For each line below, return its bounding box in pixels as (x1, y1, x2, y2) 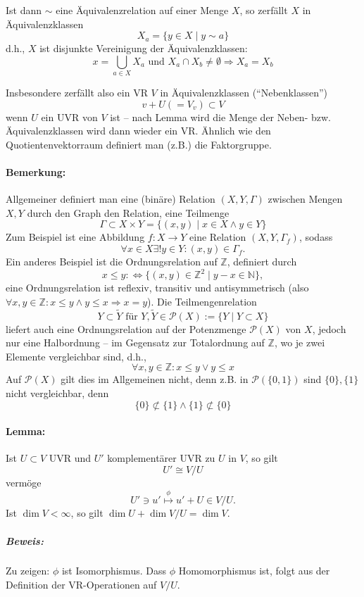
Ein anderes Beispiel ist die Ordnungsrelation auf (6, 254, 218, 269)
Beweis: (6, 533, 44, 548)
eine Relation (189, 230, 246, 244)
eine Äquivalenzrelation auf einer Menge (56, 3, 229, 17)
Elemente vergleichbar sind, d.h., (6, 348, 146, 363)
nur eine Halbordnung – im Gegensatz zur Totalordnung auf (6, 335, 265, 350)
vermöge (6, 475, 42, 489)
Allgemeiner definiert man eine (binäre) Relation (6, 191, 215, 206)
